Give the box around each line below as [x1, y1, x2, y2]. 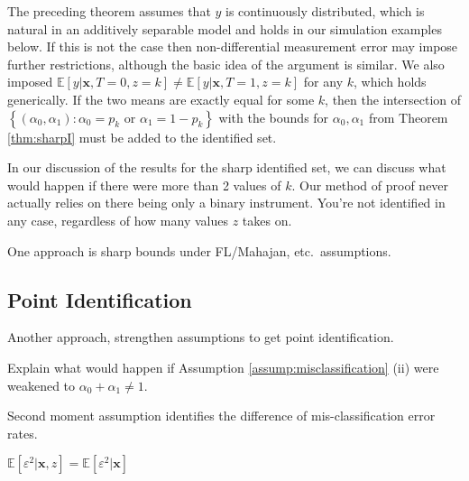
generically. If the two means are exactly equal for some [7, 89, 315, 108]
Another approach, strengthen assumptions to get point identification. [7, 328, 394, 347]
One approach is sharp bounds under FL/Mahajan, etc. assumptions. [7, 241, 391, 260]
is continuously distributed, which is [225, 2, 425, 20]
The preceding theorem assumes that [7, 2, 211, 20]
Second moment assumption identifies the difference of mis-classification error [7, 406, 436, 425]
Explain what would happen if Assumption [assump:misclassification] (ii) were [7, 357, 439, 376]
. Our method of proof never [291, 175, 449, 194]
